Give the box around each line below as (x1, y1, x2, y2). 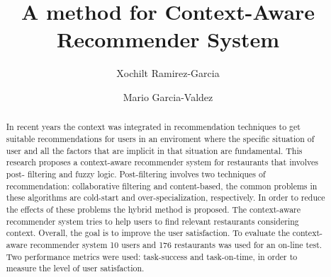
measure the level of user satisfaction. (6, 262, 145, 274)
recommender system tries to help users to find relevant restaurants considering (6, 215, 299, 227)
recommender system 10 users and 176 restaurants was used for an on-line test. (30, 238, 322, 250)
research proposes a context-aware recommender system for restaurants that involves (6, 156, 318, 168)
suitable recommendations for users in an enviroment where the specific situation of (6, 132, 315, 144)
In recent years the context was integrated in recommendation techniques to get (6, 121, 301, 133)
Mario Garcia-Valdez (123, 89, 213, 104)
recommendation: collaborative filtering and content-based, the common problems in (6, 179, 318, 191)
